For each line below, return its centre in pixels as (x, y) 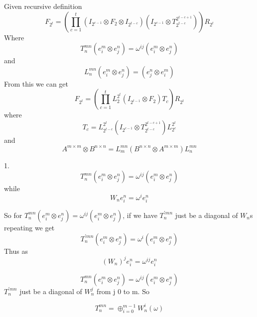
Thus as (16, 251)
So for (13, 215)
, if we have (140, 215)
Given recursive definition (43, 6)
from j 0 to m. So (123, 291)
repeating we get (29, 227)
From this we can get (36, 83)
